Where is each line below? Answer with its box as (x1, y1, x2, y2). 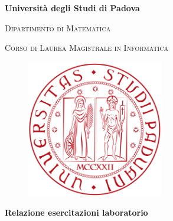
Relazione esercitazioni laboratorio (5, 206, 148, 219)
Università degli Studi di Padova (5, 2, 140, 14)
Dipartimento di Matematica (5, 21, 111, 34)
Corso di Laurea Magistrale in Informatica (5, 41, 168, 54)
